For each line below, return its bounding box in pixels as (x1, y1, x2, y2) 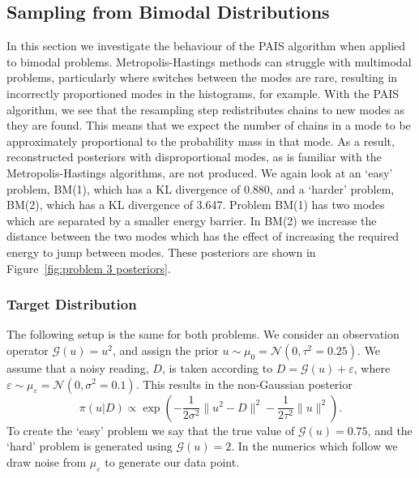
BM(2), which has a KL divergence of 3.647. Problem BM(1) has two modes (6, 196, 385, 213)
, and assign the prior (112, 341, 219, 358)
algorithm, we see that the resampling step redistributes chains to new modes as (6, 100, 405, 117)
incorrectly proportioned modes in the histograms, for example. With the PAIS (6, 84, 400, 101)
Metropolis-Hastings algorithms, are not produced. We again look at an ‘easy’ (6, 164, 393, 181)
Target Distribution (6, 294, 137, 314)
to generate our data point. (105, 453, 240, 470)
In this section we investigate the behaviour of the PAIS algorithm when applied (6, 37, 406, 54)
